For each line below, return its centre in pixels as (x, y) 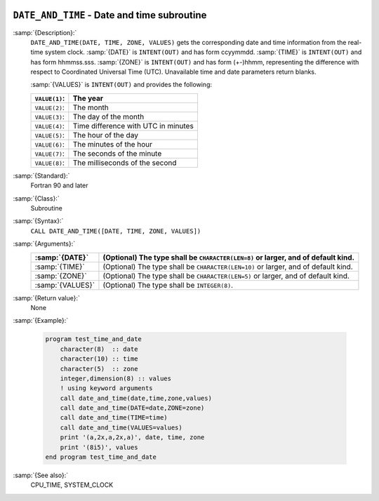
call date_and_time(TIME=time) (114, 418)
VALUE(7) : (49, 153)
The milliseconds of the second (125, 163)
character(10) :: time (99, 359)
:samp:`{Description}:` (45, 32)
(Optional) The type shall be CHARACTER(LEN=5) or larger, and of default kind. (226, 276)
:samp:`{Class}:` (36, 198)
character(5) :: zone (99, 369)
